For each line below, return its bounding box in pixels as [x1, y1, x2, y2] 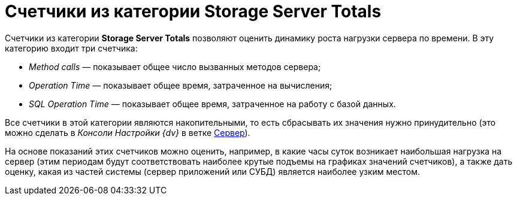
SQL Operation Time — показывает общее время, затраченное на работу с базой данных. [29, 98, 396, 109]
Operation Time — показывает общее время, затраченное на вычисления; [29, 80, 332, 90]
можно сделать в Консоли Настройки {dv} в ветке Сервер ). [5, 127, 250, 138]
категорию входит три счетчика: [5, 43, 138, 53]
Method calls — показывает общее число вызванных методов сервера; [29, 61, 321, 72]
